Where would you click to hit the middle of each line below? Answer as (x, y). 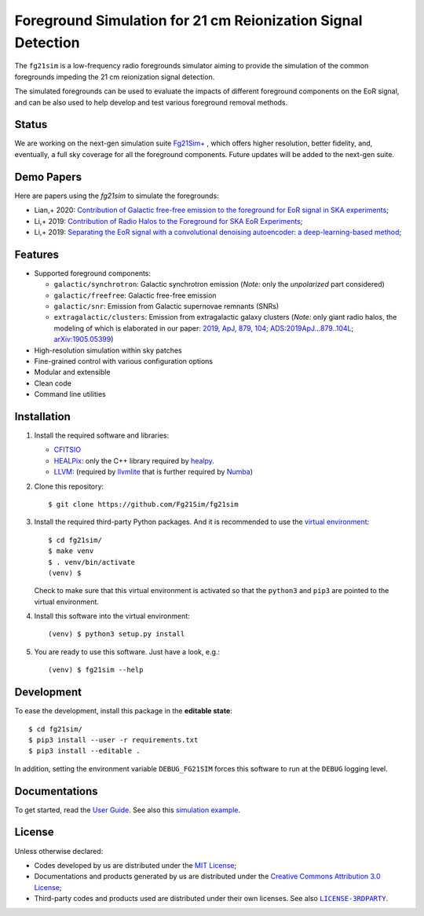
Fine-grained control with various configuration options (124, 361)
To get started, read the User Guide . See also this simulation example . (128, 810)
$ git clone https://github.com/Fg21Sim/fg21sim (143, 504)
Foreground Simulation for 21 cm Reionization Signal (188, 20)
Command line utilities (70, 394)
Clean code (53, 383)
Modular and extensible (72, 372)
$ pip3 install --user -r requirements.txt (113, 740)
